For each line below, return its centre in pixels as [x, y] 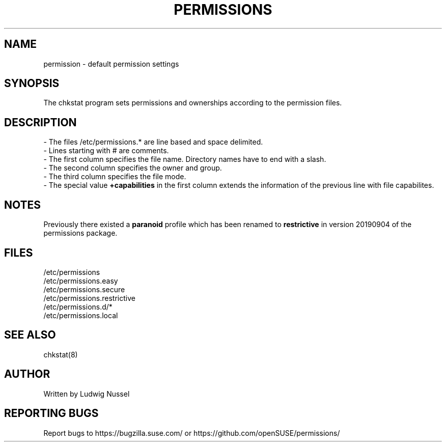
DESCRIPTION [40, 122]
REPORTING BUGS [51, 413]
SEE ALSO [30, 335]
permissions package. [80, 233]
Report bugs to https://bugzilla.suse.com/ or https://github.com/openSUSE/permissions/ [192, 433]
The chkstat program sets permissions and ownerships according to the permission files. [193, 103]
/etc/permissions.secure [84, 289]
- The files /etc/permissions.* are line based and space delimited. [153, 142]
